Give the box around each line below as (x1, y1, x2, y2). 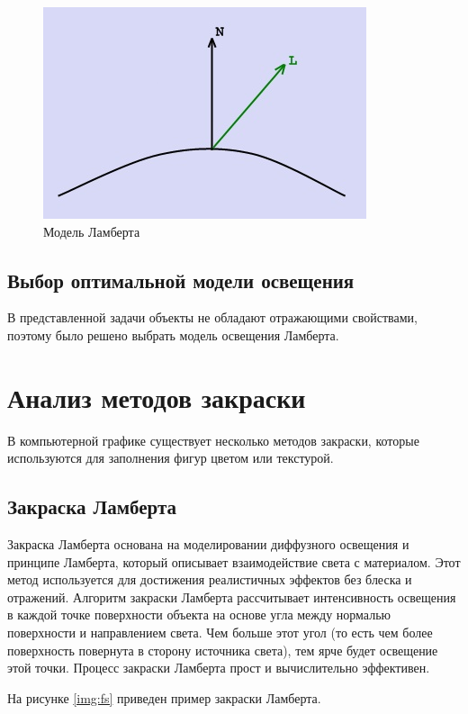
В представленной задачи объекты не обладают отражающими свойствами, (7, 308, 418, 327)
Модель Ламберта (43, 221, 140, 240)
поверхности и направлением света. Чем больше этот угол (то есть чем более (7, 623, 433, 642)
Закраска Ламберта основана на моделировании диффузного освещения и (7, 535, 409, 554)
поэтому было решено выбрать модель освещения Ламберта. (7, 325, 339, 344)
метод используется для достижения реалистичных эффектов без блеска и (7, 570, 412, 589)
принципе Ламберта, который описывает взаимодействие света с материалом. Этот (7, 552, 461, 571)
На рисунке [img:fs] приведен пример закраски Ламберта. (7, 688, 321, 707)
